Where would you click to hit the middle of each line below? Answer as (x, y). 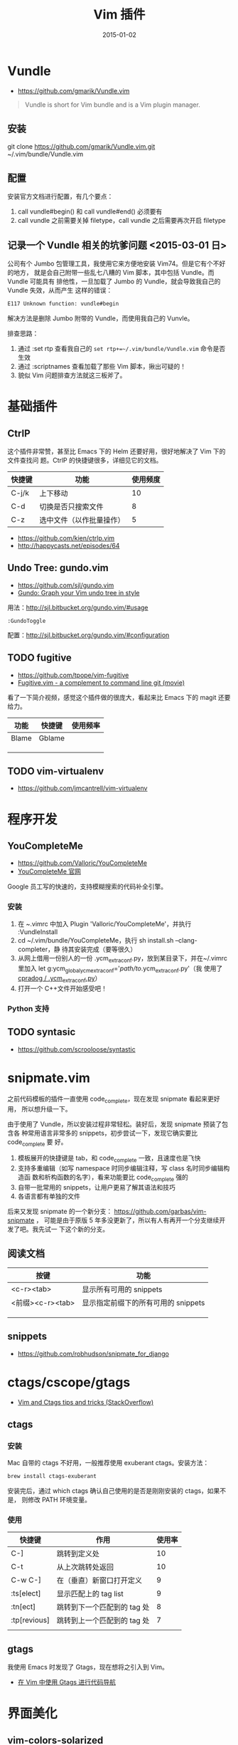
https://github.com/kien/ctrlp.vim (66, 538)
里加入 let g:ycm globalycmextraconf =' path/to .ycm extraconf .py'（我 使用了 (120, 969)
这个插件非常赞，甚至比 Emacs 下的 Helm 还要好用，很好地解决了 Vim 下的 (117, 451)
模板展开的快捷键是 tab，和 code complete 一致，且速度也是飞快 (109, 1159)
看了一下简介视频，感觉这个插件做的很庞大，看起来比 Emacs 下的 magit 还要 (119, 697)
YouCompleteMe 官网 (49, 871)
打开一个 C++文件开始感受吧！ (63, 989)
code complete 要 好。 (37, 1142)
